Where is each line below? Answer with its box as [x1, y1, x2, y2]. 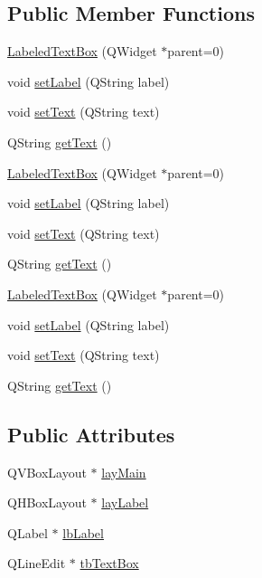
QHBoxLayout [7, 493, 87, 512]
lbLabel [62, 523, 104, 542]
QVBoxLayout [7, 462, 87, 481]
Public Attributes [7, 420, 175, 448]
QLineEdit [7, 554, 66, 573]
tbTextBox [80, 554, 139, 573]
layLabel [101, 493, 149, 512]
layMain [101, 462, 146, 481]
